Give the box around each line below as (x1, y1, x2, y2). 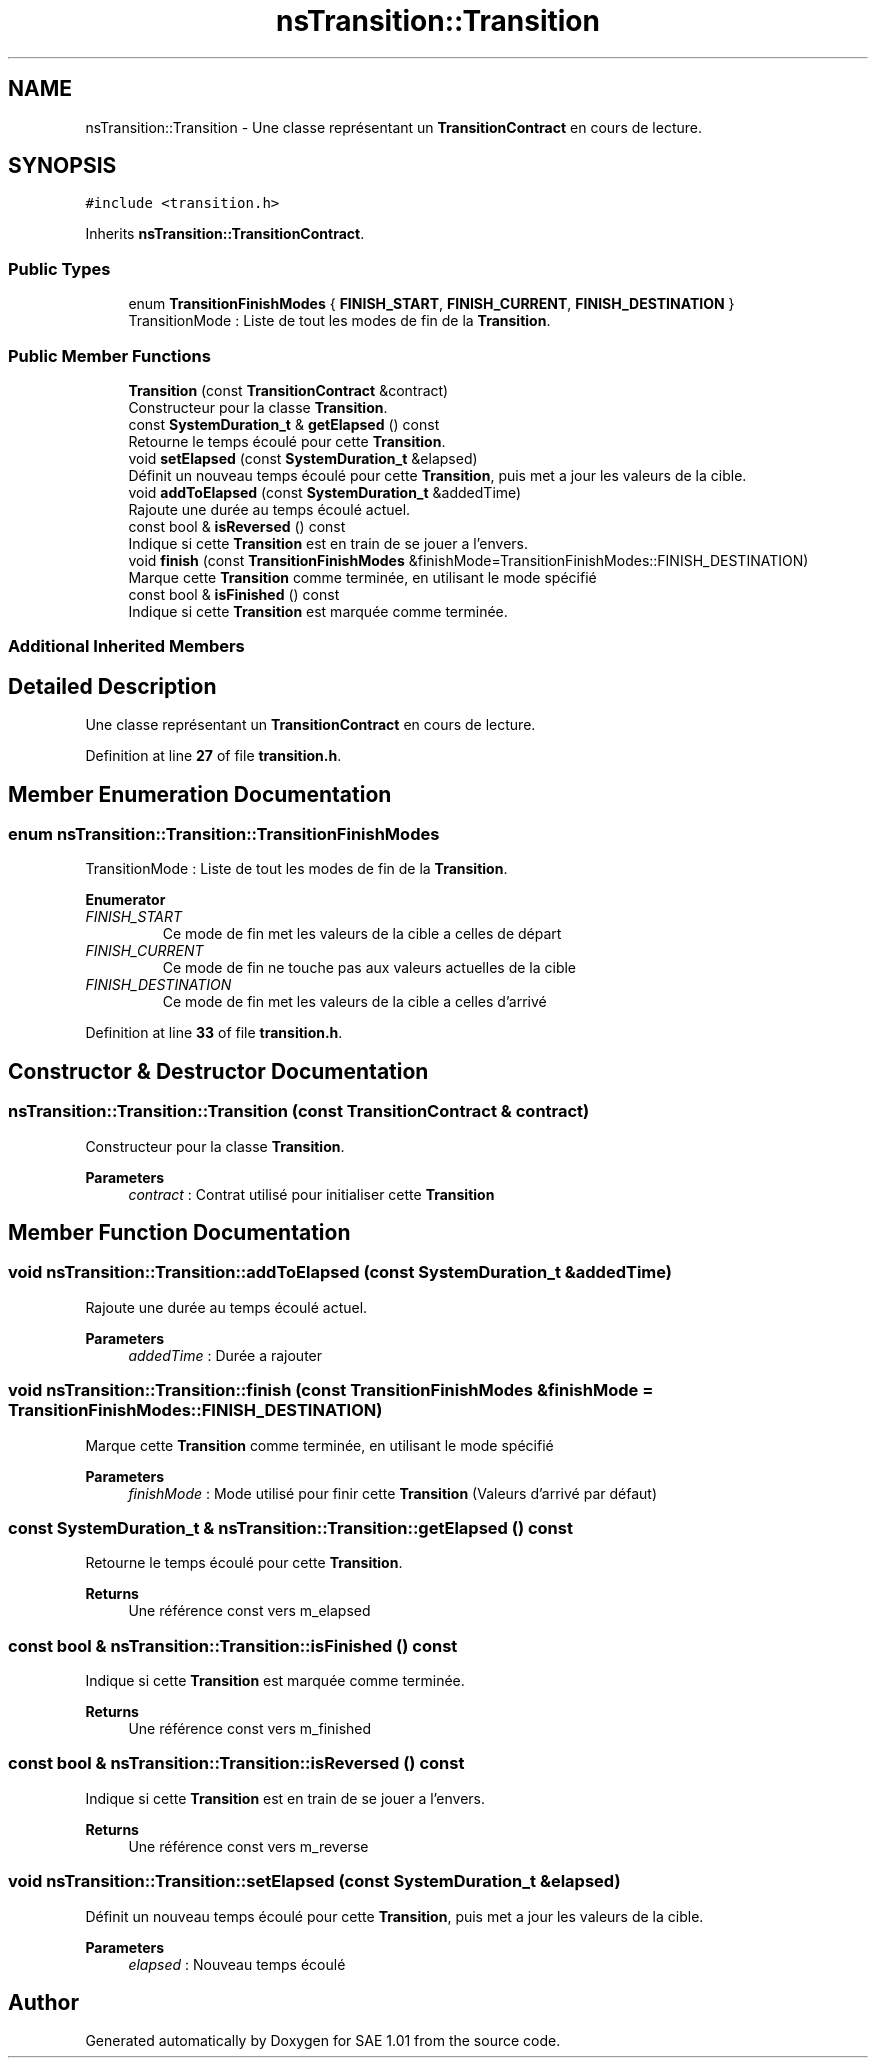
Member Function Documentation (8, 1220, 351, 1246)
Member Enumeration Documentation (8, 781, 392, 807)
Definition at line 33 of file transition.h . (85, 1024, 343, 1042)
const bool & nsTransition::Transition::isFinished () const (8, 1635, 458, 1656)
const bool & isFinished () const (128, 585, 340, 603)
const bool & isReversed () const (128, 517, 346, 535)
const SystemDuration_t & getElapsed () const (128, 415, 440, 433)
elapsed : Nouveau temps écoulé (128, 1955, 346, 1973)
